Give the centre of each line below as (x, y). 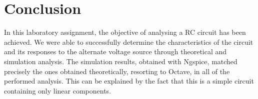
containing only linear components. (58, 90)
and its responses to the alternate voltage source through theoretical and (115, 51)
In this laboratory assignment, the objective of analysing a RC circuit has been (125, 32)
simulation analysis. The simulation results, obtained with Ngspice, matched (121, 61)
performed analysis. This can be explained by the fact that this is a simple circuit (129, 81)
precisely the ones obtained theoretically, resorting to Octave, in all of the (117, 71)
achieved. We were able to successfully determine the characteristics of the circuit (129, 42)
